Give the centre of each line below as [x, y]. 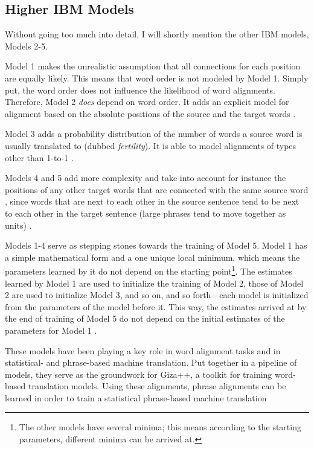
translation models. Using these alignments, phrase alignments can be [157, 386]
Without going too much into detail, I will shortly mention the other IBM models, [157, 34]
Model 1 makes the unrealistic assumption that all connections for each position [153, 66]
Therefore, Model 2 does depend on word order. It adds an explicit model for [147, 102]
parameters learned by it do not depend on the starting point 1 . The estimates [149, 270]
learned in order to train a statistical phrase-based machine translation [136, 397]
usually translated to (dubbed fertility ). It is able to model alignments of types [151, 145]
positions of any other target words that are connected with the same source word [157, 189]
